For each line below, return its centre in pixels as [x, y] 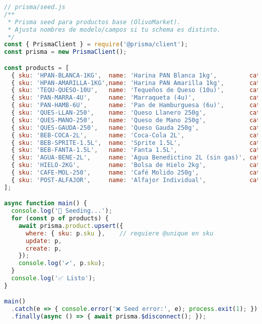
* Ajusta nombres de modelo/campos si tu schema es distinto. [114, 29]
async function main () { [46, 204]
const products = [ [37, 68]
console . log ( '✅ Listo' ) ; [53, 278]
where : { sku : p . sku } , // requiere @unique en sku [119, 233]
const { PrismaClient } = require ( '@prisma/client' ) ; [96, 45]
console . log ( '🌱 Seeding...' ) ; [62, 211]
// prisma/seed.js [35, 7]
